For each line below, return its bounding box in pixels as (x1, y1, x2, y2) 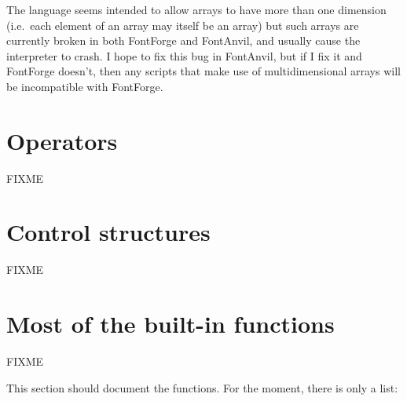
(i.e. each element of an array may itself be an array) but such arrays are (6, 16, 359, 33)
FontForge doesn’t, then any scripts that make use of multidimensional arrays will (6, 63, 401, 79)
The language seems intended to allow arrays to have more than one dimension (6, 2, 387, 17)
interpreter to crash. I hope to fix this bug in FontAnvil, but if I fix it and (6, 47, 362, 64)
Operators (6, 124, 118, 156)
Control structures (6, 216, 211, 248)
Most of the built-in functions (6, 308, 335, 340)
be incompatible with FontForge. (6, 78, 163, 94)
